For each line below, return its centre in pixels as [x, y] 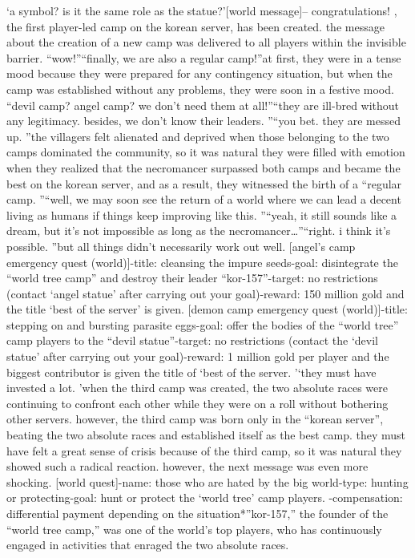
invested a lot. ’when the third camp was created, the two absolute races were [197, 388]
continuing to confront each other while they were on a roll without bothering [197, 403]
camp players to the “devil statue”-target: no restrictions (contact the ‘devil [192, 340]
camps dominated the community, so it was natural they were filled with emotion [206, 152]
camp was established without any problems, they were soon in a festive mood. [200, 89]
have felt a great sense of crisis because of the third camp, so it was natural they [204, 450]
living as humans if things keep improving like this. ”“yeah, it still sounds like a [202, 214]
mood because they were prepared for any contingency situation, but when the [199, 73]
